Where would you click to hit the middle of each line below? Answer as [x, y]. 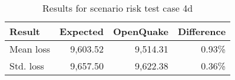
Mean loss [30, 49]
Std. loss [27, 66]
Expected [82, 31]
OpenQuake [141, 31]
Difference [202, 31]
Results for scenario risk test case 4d [118, 8]
